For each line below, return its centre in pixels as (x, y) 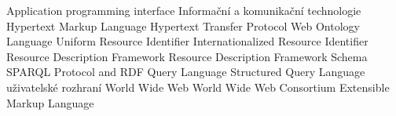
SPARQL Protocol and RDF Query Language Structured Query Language (186, 72)
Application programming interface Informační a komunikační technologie (184, 10)
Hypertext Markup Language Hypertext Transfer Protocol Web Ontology (183, 25)
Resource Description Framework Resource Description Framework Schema (187, 56)
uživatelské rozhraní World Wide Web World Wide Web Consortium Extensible (198, 87)
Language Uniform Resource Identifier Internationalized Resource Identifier (187, 41)
